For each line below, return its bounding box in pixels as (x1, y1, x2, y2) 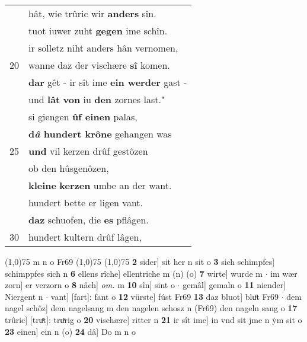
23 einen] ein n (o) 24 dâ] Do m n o (5, 325, 136, 337)
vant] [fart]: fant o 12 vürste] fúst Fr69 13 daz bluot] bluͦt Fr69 (50, 290, 279, 302)
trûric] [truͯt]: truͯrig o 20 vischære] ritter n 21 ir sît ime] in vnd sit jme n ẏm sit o (5, 313, 302, 325)
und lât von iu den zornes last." (28, 92, 165, 106)
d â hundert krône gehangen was (28, 127, 172, 140)
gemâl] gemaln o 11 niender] (183, 279, 286, 291)
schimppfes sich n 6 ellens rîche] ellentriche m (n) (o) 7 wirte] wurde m (5, 267, 263, 279)
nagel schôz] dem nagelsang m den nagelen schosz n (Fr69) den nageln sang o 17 (5, 302, 298, 314)
